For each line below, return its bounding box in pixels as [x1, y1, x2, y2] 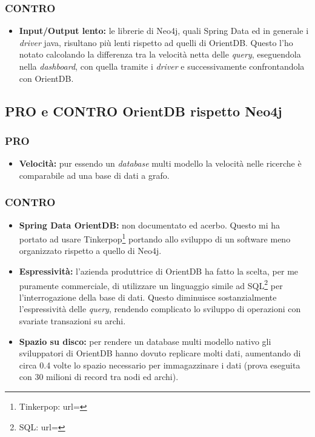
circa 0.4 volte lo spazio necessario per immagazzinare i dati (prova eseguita [19, 358, 300, 371]
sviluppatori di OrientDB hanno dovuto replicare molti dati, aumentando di [19, 347, 301, 359]
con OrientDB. [19, 72, 74, 84]
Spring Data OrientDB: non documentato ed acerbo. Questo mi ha [19, 218, 280, 231]
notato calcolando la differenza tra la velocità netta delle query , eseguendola [19, 48, 301, 61]
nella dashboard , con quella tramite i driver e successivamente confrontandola [19, 60, 305, 72]
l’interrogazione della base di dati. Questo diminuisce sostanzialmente [19, 290, 277, 303]
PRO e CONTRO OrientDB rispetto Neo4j [5, 101, 282, 120]
